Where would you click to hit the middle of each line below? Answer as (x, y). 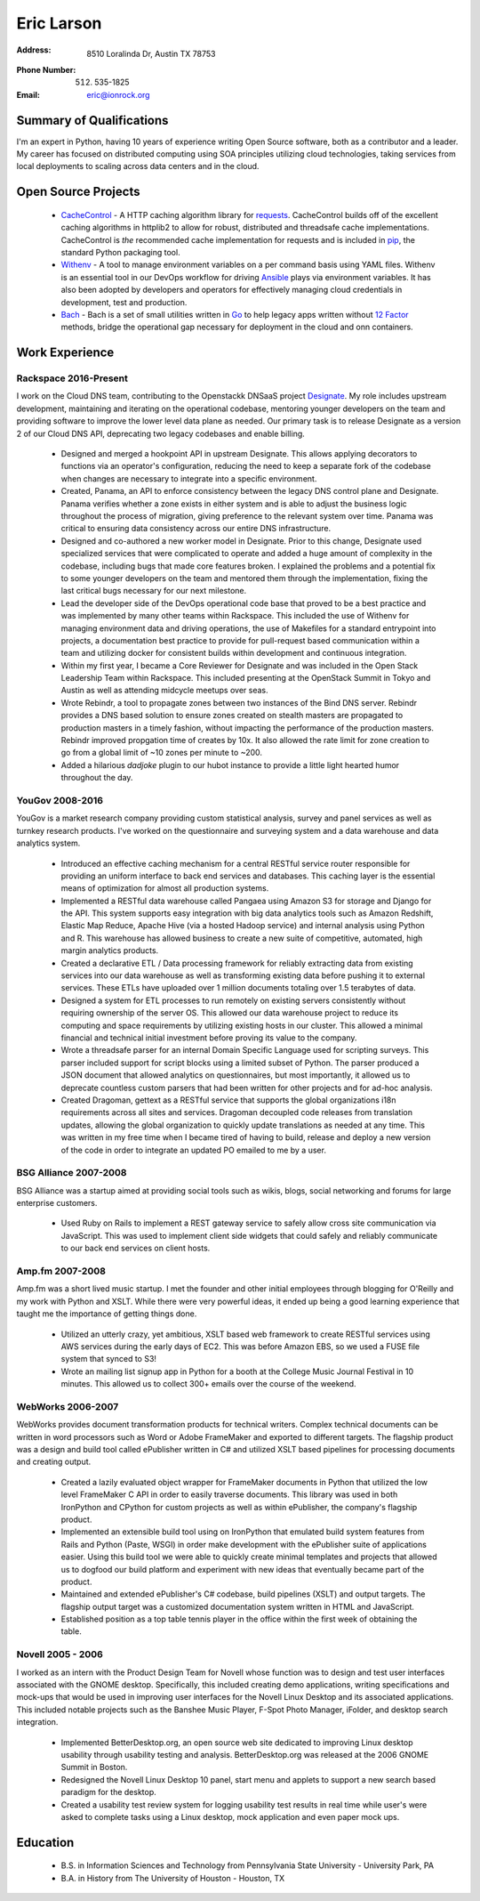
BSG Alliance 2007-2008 (72, 1173)
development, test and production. (124, 302)
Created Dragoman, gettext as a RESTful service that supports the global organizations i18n (228, 1100)
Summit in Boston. (94, 1768)
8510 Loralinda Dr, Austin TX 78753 (151, 53)
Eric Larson (59, 23)
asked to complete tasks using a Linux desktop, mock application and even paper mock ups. (230, 1816)
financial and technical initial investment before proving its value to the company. (209, 1038)
